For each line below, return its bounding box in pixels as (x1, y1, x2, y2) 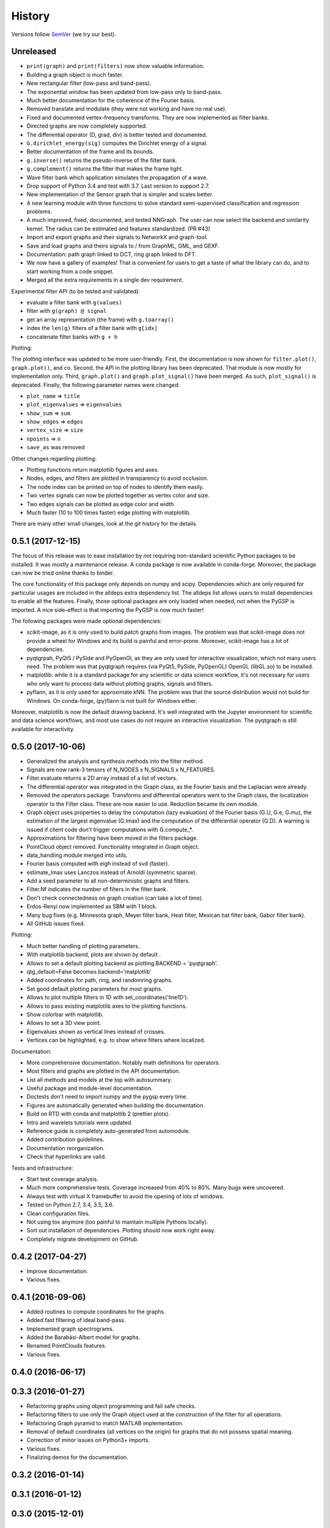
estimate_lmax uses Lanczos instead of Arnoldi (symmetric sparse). (26, 869, 197, 876)
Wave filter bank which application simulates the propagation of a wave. (26, 174, 208, 181)
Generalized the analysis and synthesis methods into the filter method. (26, 757, 205, 765)
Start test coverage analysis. (26, 1175, 99, 1183)
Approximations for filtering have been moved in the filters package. (26, 834, 198, 842)
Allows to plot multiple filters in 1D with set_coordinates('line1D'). (26, 994, 189, 1001)
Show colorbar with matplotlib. (26, 1010, 104, 1018)
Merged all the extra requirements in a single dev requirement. (26, 276, 183, 284)
